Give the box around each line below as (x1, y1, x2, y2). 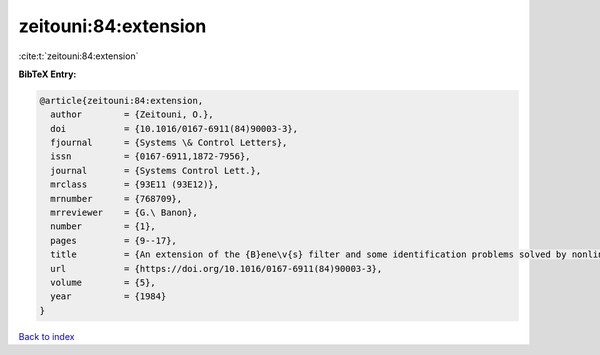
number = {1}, (50, 221, 157, 232)
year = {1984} (50, 291, 167, 302)
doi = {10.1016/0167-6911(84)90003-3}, (50, 123, 299, 134)
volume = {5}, (50, 277, 157, 288)
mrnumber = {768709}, (50, 193, 183, 204)
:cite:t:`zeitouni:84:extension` (18, 50, 139, 62)
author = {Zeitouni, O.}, (50, 109, 214, 120)
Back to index (18, 330, 75, 342)
